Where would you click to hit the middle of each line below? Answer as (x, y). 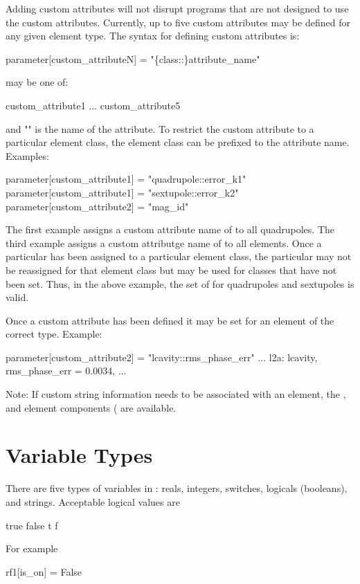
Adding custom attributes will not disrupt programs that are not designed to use (177, 8)
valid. (17, 297)
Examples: (27, 155)
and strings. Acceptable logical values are (93, 501)
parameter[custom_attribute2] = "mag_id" (97, 206)
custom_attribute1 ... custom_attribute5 (93, 105)
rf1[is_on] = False (44, 571)
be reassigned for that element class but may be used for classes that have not (171, 270)
